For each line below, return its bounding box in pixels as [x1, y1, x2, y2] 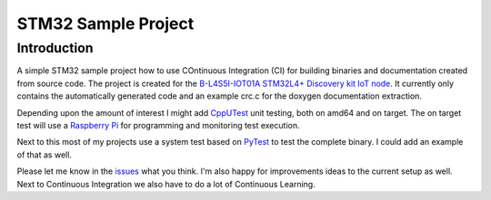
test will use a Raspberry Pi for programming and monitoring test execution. [16, 119, 300, 130]
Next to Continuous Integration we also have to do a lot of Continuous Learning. [16, 178, 316, 189]
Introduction [16, 40, 94, 56]
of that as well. [16, 149, 73, 160]
